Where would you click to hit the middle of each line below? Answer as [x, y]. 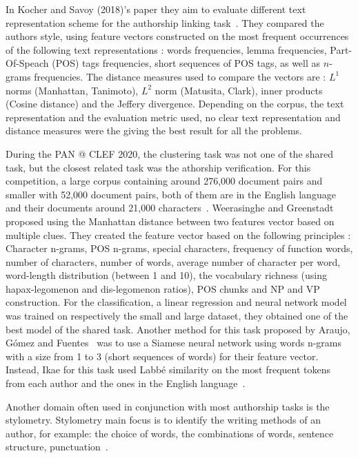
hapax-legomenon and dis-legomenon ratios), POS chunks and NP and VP [163, 288]
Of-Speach [27, 63]
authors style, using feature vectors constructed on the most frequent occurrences [177, 36]
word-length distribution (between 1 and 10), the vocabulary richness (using [167, 275]
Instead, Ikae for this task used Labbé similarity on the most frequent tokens [168, 369]
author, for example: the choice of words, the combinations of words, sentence [170, 433]
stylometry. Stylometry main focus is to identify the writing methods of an [163, 420]
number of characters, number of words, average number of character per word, [173, 261]
